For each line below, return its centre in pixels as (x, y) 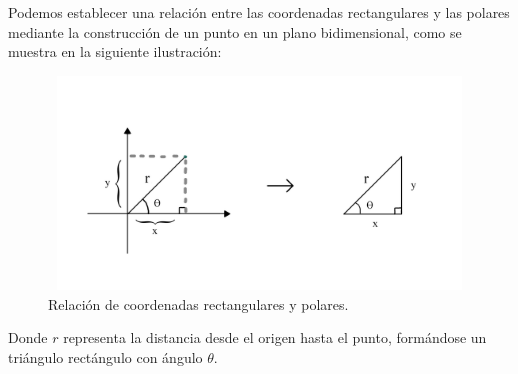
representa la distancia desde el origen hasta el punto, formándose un (275, 337)
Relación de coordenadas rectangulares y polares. (198, 303)
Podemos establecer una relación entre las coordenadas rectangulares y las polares (259, 12)
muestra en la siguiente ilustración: (115, 51)
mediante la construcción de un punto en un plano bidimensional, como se (235, 31)
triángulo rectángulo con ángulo (105, 356)
